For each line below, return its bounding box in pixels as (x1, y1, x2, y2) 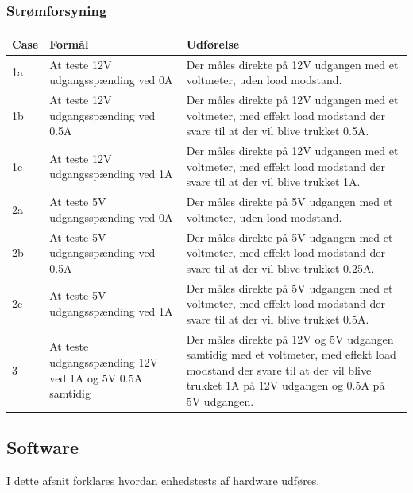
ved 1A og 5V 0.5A (49, 369, 143, 386)
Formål (49, 35, 89, 52)
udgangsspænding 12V (49, 353, 158, 370)
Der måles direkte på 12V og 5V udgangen (186, 330, 394, 347)
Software (6, 435, 79, 460)
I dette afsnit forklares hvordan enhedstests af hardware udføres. (6, 472, 320, 489)
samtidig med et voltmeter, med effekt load (186, 346, 396, 363)
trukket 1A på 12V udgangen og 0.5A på (186, 377, 385, 394)
